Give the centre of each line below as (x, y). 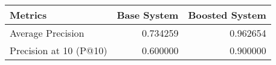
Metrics (28, 15)
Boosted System (227, 15)
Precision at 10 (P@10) (59, 50)
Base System (148, 15)
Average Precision (47, 33)
